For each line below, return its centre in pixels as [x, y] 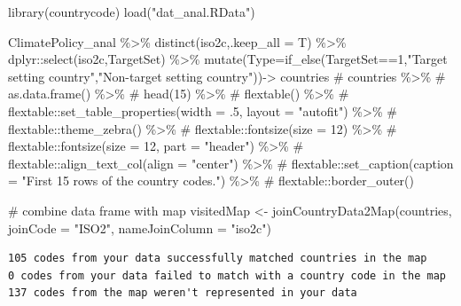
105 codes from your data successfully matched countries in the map [218, 259]
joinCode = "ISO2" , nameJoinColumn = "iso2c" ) [140, 228]
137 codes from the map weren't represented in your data [183, 293]
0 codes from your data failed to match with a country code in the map [227, 275]
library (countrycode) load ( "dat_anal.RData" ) [132, 12]
